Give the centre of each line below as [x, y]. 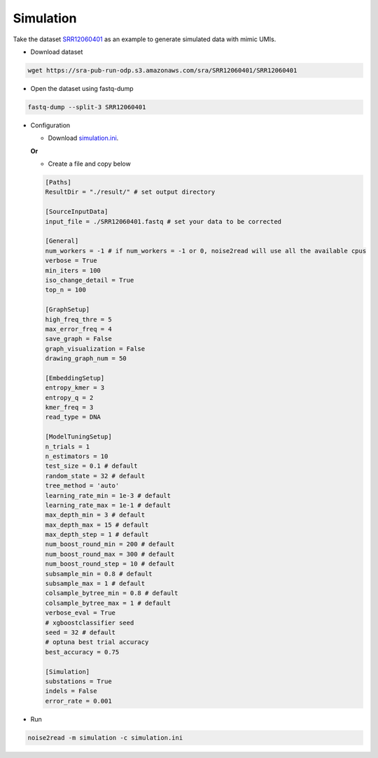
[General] [62, 241]
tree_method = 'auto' [82, 486]
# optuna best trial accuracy [97, 642]
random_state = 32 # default [95, 476]
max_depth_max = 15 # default [97, 525]
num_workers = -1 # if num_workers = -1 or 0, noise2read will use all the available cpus [206, 251]
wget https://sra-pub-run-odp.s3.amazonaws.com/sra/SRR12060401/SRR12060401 [162, 70]
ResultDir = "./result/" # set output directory [130, 192]
